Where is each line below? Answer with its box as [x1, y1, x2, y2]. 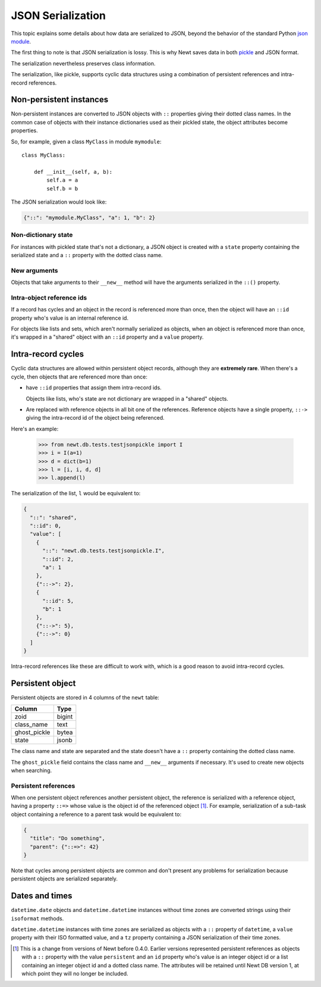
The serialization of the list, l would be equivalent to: [11, 490, 141, 497]
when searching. [11, 767, 52, 774]
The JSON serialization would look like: [11, 198, 107, 205]
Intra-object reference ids [11, 293, 87, 302]
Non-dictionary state [11, 231, 73, 239]
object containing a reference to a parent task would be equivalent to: [11, 810, 181, 818]
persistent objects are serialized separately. [11, 875, 118, 882]
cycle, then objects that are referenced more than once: [11, 373, 148, 380]
